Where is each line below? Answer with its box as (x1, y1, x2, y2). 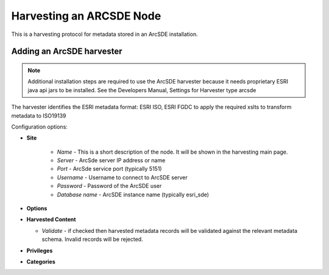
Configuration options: (11, 123, 68, 130)
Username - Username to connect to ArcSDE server (57, 174, 188, 181)
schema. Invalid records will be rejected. (41, 235, 143, 243)
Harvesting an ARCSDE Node (11, 9, 161, 23)
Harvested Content (26, 216, 76, 223)
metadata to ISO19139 (11, 112, 66, 119)
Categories (26, 258, 55, 265)
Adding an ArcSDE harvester (11, 46, 122, 57)
